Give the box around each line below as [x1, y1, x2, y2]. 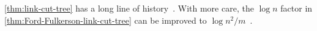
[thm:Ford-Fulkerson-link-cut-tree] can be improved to [4, 13, 207, 26]
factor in [280, 2, 313, 14]
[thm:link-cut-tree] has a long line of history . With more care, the [4, 2, 254, 14]
